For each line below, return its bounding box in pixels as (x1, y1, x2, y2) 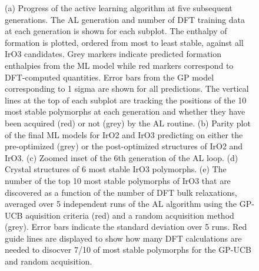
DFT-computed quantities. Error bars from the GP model (5, 71, 214, 83)
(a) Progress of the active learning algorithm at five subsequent (5, 2, 233, 14)
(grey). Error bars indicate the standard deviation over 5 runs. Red (5, 220, 247, 233)
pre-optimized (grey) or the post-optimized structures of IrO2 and (5, 140, 243, 152)
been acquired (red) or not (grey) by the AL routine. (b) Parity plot (5, 116, 251, 129)
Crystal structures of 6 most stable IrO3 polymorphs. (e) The (5, 163, 227, 175)
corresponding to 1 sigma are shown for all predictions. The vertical (5, 82, 249, 95)
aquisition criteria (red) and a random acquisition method (25, 209, 234, 221)
